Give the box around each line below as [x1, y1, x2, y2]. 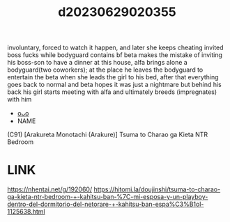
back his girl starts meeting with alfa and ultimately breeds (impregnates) [7, 88, 217, 96]
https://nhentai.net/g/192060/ [7, 185, 93, 193]
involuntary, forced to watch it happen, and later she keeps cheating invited [7, 43, 224, 52]
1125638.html [7, 207, 45, 216]
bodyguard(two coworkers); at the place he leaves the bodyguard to [7, 65, 204, 74]
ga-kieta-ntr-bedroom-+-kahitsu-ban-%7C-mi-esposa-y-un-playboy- [7, 193, 208, 201]
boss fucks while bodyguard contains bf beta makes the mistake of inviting [7, 51, 223, 59]
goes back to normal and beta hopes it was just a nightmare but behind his [7, 81, 222, 89]
